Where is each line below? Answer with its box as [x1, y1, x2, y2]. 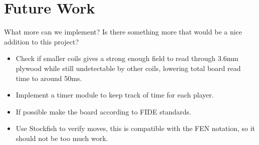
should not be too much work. [16, 132, 108, 143]
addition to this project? [4, 36, 79, 46]
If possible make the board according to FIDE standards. [16, 106, 191, 116]
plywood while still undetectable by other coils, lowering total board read [16, 62, 241, 73]
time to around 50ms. [16, 72, 82, 83]
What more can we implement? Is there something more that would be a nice [4, 26, 242, 37]
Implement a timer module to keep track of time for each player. [16, 89, 214, 100]
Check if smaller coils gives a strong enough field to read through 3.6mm [16, 53, 238, 63]
